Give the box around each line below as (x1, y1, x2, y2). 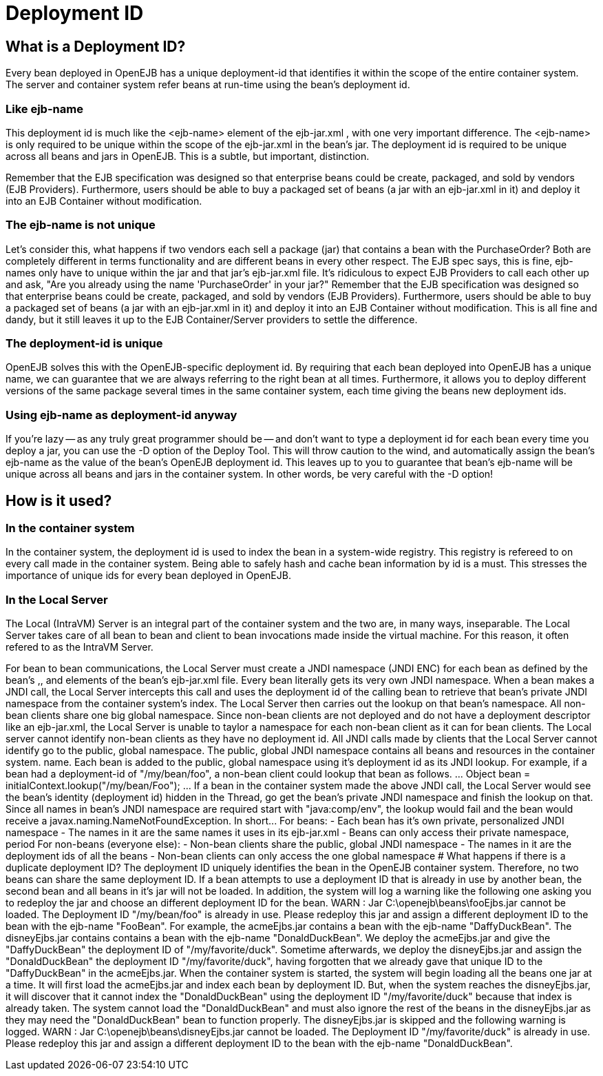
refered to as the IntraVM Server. (6, 641, 154, 653)
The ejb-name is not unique (6, 218, 156, 232)
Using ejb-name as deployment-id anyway (6, 407, 237, 422)
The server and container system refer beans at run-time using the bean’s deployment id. (6, 79, 410, 91)
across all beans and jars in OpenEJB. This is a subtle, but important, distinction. (6, 150, 370, 162)
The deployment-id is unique (6, 336, 163, 351)
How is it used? (6, 491, 112, 509)
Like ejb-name (6, 101, 83, 116)
